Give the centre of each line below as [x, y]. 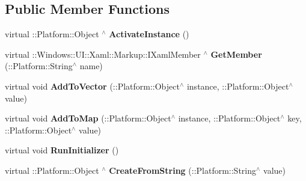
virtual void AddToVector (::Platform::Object [92, 86]
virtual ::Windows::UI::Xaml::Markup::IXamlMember [103, 54]
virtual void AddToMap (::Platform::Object [88, 118]
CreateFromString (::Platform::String [183, 170]
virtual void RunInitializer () [62, 150]
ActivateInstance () [149, 34]
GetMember [236, 54]
